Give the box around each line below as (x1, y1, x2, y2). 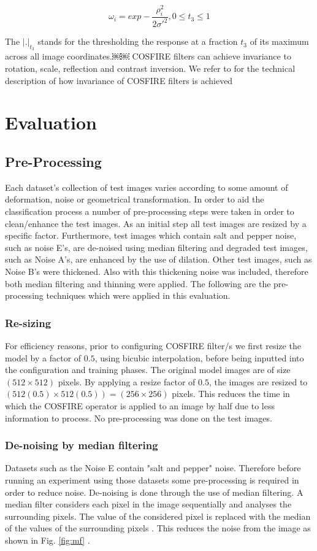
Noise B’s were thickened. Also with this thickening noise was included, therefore (5, 264, 308, 277)
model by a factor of (5, 351, 82, 364)
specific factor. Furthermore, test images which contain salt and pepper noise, (5, 229, 297, 242)
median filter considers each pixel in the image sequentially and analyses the (5, 498, 292, 511)
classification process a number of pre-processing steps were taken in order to (5, 205, 294, 217)
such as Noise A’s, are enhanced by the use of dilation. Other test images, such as (5, 253, 312, 266)
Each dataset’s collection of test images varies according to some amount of (5, 180, 288, 193)
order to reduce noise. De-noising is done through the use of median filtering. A (5, 485, 304, 498)
